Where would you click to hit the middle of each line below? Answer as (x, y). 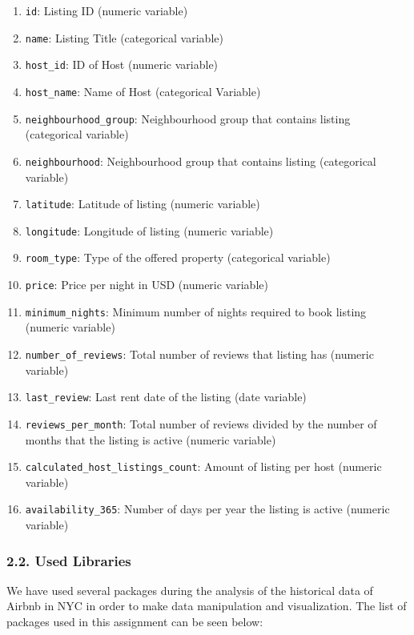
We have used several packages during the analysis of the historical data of (190, 590)
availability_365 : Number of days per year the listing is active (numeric (207, 509)
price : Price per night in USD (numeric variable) (147, 285)
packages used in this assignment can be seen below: (135, 622)
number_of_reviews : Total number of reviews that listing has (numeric (199, 354)
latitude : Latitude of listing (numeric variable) (143, 204)
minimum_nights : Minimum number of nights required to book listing (196, 311)
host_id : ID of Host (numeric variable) (122, 64)
